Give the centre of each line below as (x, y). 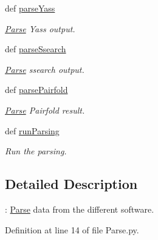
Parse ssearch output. (45, 69)
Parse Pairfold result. (45, 110)
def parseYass (30, 8)
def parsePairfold (36, 90)
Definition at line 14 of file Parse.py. (72, 229)
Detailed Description (71, 184)
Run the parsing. (36, 151)
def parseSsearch (36, 49)
